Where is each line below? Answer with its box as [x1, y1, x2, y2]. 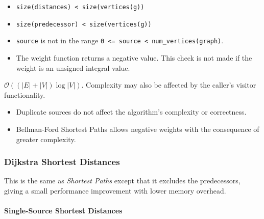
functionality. [4, 89, 45, 100]
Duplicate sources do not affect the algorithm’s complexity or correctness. [16, 106, 247, 117]
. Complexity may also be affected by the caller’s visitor [81, 79, 256, 90]
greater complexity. [16, 133, 76, 144]
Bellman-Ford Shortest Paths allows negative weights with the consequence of [16, 123, 259, 134]
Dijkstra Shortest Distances [4, 155, 120, 168]
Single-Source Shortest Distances [4, 205, 123, 216]
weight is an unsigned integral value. [16, 62, 130, 73]
